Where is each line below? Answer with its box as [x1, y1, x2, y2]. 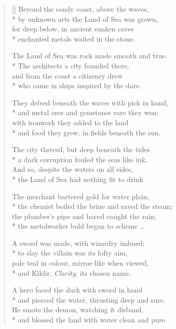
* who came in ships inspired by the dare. [12, 80, 142, 91]
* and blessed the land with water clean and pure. [12, 314, 167, 325]
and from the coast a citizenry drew [12, 70, 123, 81]
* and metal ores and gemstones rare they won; [12, 107, 159, 118]
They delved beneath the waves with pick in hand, [12, 97, 168, 107]
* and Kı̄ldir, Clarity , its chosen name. [12, 267, 131, 278]
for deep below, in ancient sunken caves [12, 23, 134, 34]
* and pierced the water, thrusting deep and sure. [12, 294, 166, 305]
